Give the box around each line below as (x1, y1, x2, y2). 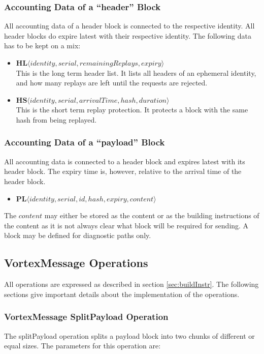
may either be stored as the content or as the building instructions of (44, 210, 259, 221)
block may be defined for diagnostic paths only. (4, 230, 151, 241)
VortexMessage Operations (4, 255, 148, 271)
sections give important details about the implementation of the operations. (4, 288, 240, 299)
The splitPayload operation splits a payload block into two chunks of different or (4, 330, 255, 341)
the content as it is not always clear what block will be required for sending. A (4, 220, 249, 230)
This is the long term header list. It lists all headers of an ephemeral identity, (16, 67, 256, 78)
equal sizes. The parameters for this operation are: (4, 340, 161, 351)
